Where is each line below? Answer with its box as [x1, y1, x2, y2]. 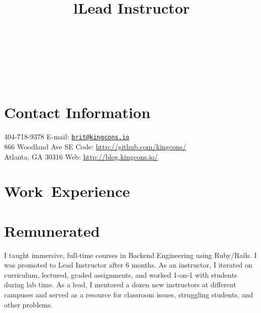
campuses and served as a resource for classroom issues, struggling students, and [4, 289, 253, 299]
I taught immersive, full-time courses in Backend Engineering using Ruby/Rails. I [4, 249, 257, 260]
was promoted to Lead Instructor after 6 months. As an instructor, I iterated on [4, 259, 252, 270]
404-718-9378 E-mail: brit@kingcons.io [4, 131, 129, 142]
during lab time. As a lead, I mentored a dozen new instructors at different [4, 279, 236, 290]
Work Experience [4, 181, 130, 201]
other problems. [4, 299, 53, 309]
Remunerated [4, 220, 100, 241]
